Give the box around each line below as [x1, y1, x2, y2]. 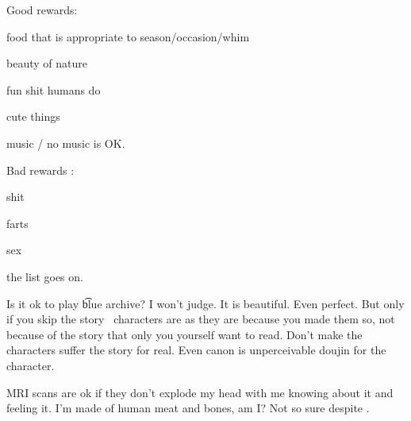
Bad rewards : [6, 161, 75, 178]
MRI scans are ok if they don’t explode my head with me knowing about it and [6, 384, 394, 400]
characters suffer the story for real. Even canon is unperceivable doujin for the [6, 342, 386, 358]
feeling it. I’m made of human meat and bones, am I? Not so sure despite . [6, 400, 370, 416]
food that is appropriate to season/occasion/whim [6, 28, 250, 44]
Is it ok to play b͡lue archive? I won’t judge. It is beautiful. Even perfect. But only [6, 295, 405, 311]
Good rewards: [6, 2, 78, 17]
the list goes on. [6, 268, 83, 284]
